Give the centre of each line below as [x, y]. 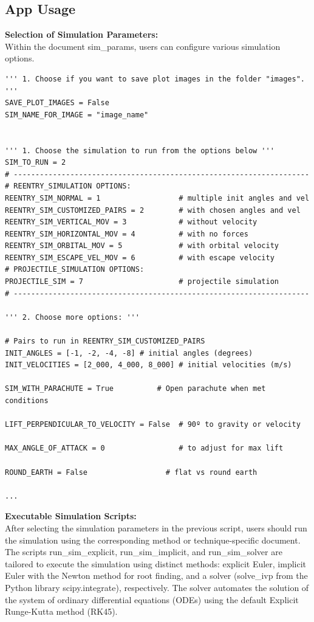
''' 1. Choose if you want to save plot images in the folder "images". [155, 79]
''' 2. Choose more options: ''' [72, 317]
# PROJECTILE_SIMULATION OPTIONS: [75, 270]
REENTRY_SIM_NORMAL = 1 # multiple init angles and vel [157, 198]
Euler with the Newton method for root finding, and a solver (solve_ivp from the [156, 575]
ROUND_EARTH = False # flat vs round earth [131, 472]
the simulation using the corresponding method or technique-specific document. [153, 540]
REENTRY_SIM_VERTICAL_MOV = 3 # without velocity [131, 222]
